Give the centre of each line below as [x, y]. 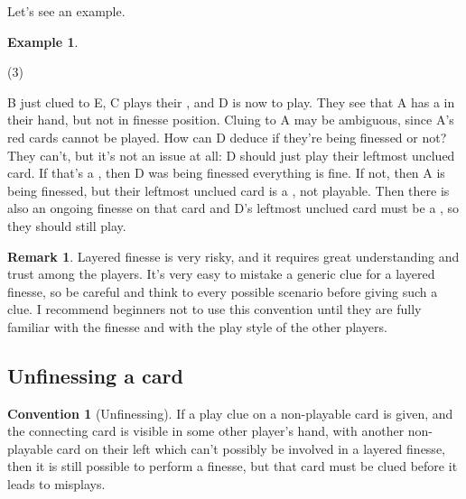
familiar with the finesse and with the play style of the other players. [197, 326]
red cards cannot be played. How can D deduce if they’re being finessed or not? [227, 137]
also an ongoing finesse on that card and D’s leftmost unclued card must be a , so [233, 208]
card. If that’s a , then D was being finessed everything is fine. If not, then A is [226, 173]
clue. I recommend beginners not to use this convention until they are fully [214, 309]
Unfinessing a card [95, 375]
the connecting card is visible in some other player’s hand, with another [206, 431]
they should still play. [67, 225]
